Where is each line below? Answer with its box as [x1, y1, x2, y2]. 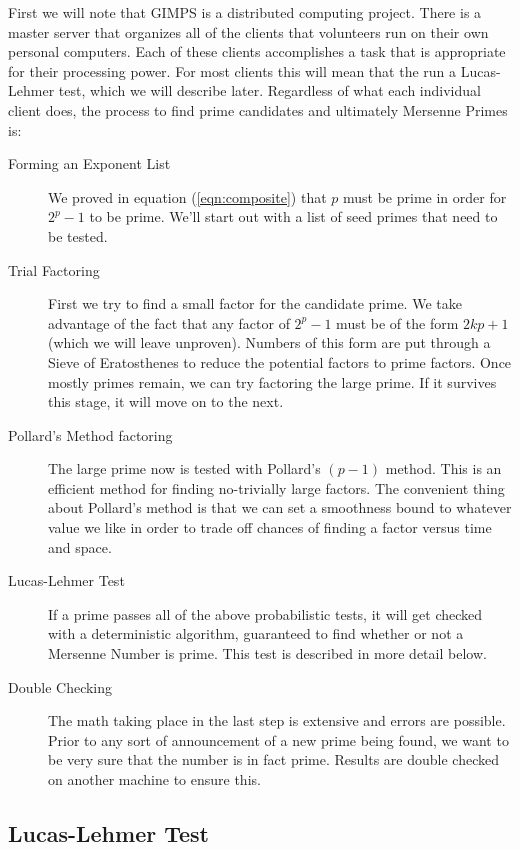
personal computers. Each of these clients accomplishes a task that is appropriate [8, 41, 506, 62]
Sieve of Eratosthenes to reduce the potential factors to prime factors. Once [48, 351, 512, 372]
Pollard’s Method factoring [8, 424, 173, 445]
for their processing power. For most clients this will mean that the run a [8, 60, 457, 81]
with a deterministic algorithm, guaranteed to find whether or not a [48, 623, 464, 644]
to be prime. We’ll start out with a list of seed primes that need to [89, 206, 498, 227]
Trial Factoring [8, 259, 100, 280]
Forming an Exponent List [8, 153, 171, 174]
